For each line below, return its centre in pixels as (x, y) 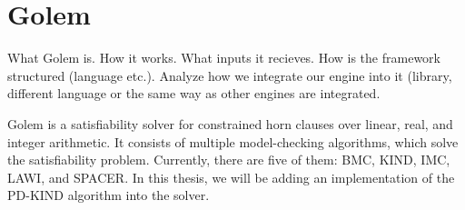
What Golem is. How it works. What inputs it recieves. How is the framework (224, 58)
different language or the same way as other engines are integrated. (194, 93)
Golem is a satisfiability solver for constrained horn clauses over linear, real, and (230, 123)
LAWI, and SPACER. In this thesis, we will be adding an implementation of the (231, 177)
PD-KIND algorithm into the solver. (109, 195)
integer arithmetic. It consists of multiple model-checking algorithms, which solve (233, 141)
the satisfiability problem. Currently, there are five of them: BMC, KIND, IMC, (229, 160)
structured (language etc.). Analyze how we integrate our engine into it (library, (230, 75)
